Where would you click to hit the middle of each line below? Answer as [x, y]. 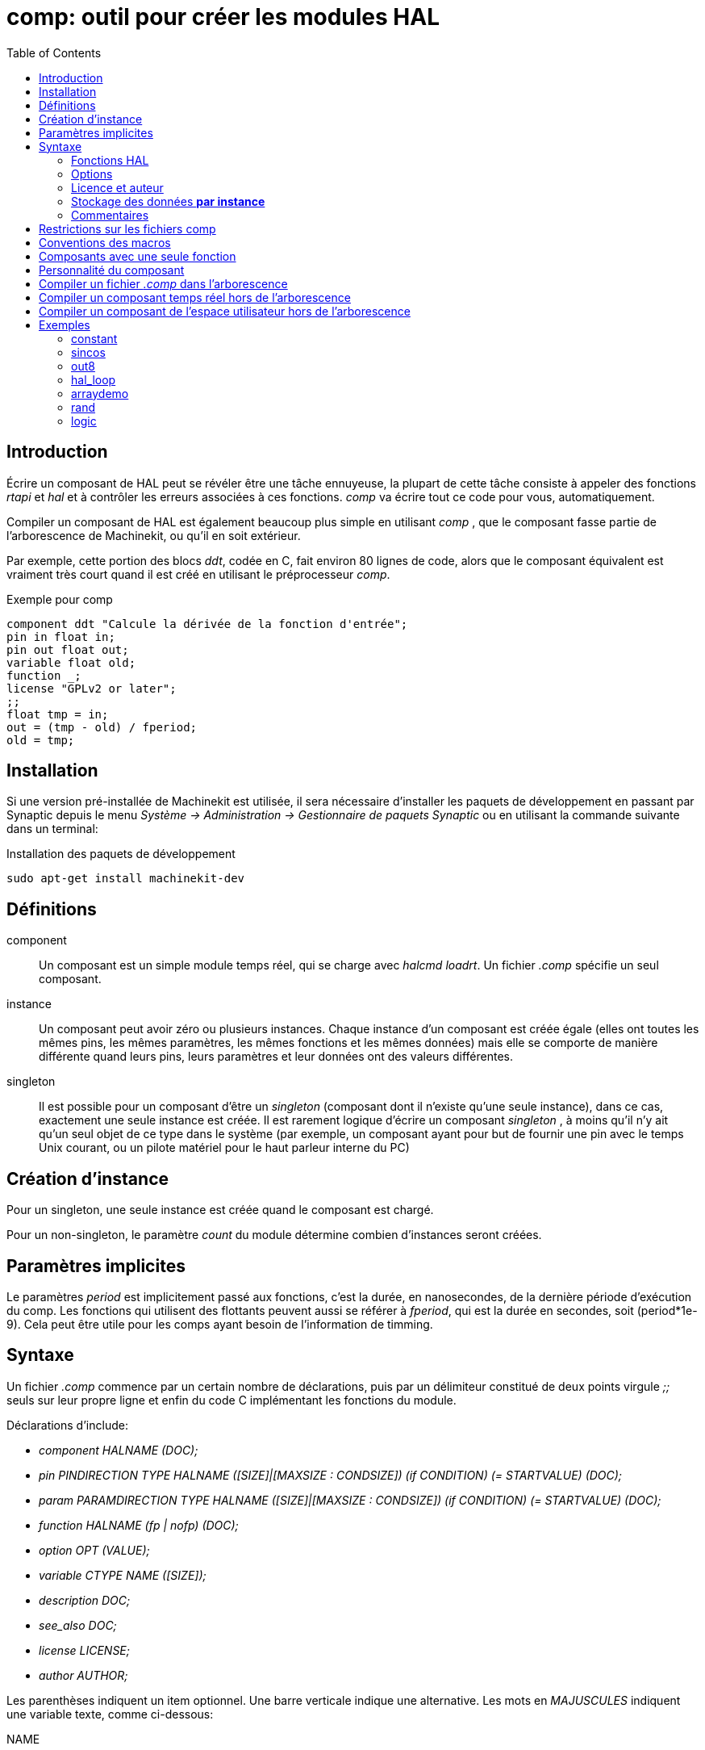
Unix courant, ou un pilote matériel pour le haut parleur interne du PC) [224, 1148]
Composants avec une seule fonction [138, 256]
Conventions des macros [105, 242]
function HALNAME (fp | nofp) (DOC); [139, 1525]
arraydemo [100, 393]
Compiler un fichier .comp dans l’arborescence [163, 283]
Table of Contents [54, 52]
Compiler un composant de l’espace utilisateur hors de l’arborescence [225, 311]
